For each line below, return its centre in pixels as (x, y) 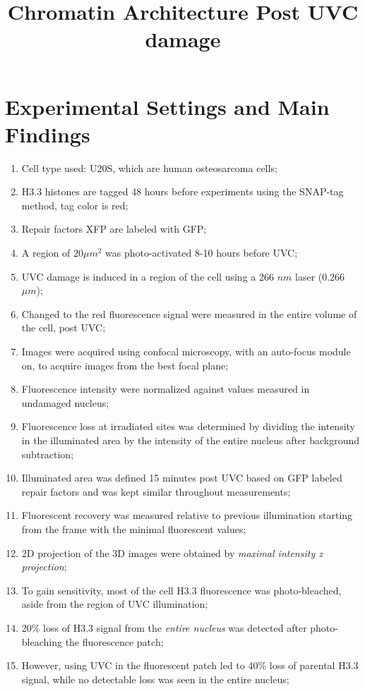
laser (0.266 (320, 276)
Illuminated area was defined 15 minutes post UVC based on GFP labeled (182, 478)
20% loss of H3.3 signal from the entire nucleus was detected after (164, 627)
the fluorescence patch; (114, 641)
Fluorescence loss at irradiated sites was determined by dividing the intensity (189, 426)
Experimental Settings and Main (167, 106)
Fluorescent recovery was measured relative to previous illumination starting (187, 515)
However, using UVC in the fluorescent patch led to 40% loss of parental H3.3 (190, 665)
